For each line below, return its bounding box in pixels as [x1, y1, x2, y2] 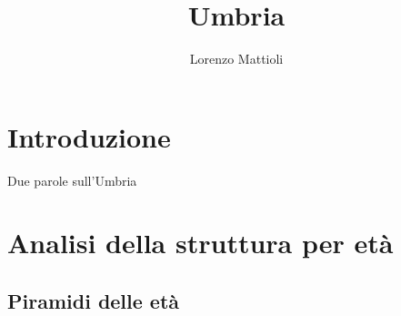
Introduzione [7, 117, 171, 155]
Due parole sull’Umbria [7, 170, 137, 189]
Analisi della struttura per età [7, 224, 394, 261]
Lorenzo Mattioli [189, 49, 284, 68]
